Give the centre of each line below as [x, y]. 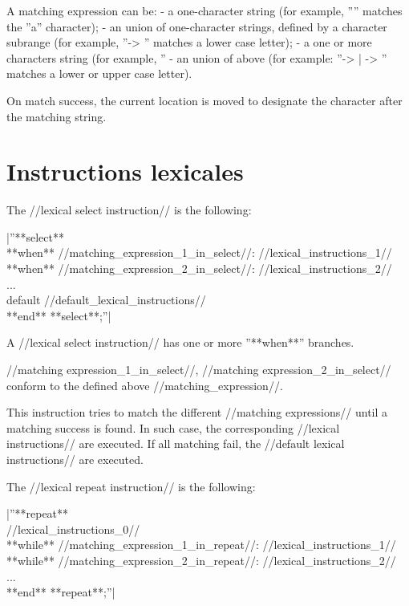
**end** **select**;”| [59, 315]
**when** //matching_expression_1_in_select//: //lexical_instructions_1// [199, 252]
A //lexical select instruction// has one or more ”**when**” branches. [180, 342]
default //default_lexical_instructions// [106, 300]
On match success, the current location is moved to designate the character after [204, 100]
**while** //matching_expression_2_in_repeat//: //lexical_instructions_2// [201, 560]
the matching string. [57, 116]
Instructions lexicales [125, 171]
